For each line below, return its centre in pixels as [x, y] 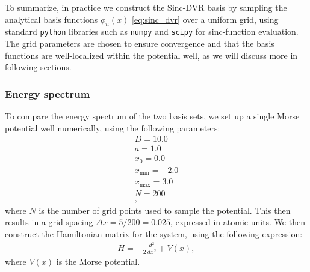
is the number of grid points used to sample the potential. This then [165, 210]
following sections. [38, 67]
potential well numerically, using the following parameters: [113, 128]
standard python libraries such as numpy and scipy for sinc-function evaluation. [152, 32]
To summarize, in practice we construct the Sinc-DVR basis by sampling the [146, 7]
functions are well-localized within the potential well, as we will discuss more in [151, 55]
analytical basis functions [51, 19]
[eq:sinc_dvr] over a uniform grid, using [205, 19]
